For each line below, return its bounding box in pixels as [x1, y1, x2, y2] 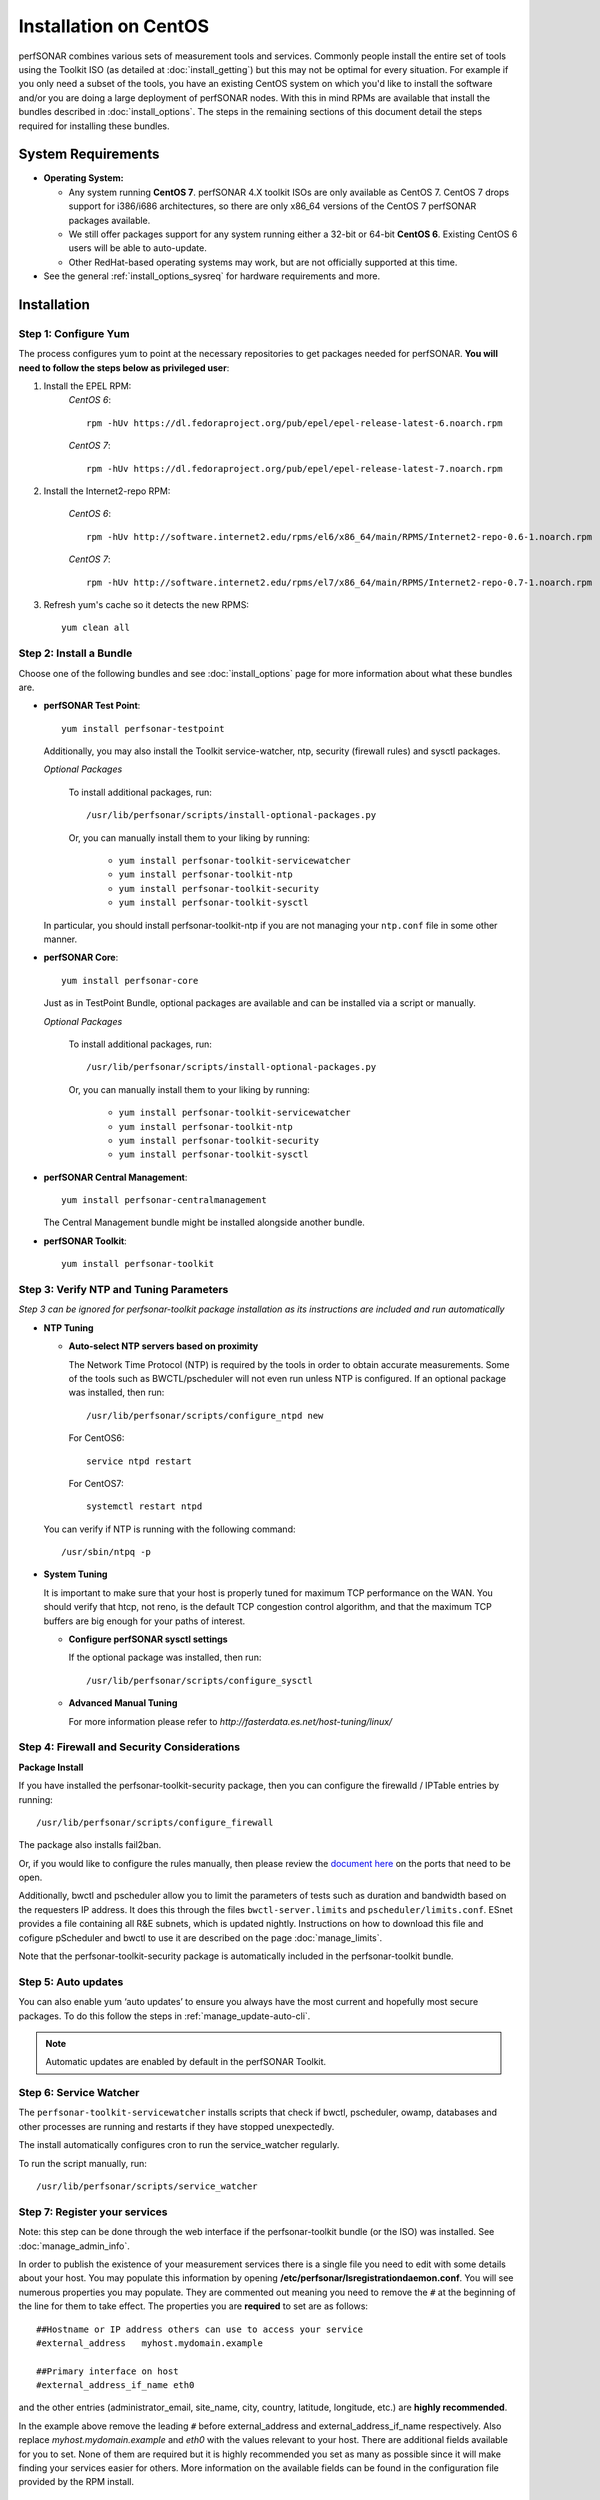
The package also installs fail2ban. [18, 1839, 162, 1851]
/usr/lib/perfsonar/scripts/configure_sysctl [86, 1675, 314, 1686]
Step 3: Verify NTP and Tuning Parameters [18, 1283, 229, 1296]
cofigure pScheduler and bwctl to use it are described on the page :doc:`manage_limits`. [18, 1931, 383, 1944]
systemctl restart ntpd [86, 1501, 203, 1512]
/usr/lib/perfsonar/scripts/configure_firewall [36, 1816, 274, 1828]
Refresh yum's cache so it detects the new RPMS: [43, 598, 250, 610]
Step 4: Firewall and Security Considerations [18, 1740, 240, 1754]
